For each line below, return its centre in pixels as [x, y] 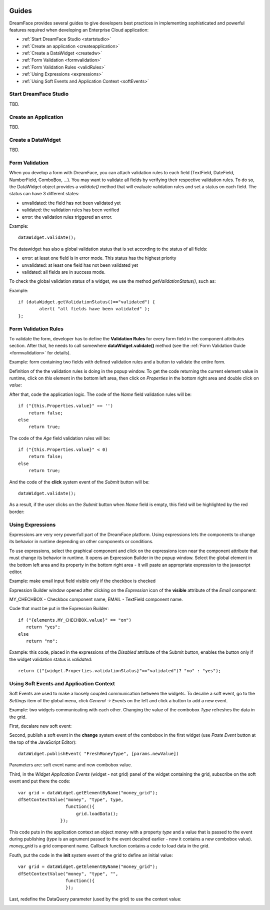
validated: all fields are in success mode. [64, 272]
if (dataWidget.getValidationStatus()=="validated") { [87, 302]
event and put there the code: [40, 781]
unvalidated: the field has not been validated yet [71, 203]
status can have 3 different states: [44, 194]
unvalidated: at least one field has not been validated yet [80, 265]
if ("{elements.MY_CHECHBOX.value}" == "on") [75, 620]
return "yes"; [43, 627]
